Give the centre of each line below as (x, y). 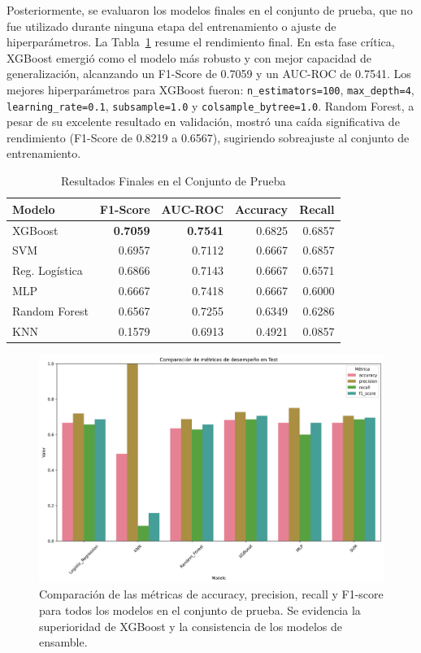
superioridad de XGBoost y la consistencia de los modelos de (191, 626)
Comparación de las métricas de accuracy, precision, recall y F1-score (211, 594)
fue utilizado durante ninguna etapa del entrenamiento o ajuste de (171, 26)
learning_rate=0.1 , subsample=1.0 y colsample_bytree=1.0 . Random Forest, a (210, 105)
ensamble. (63, 642)
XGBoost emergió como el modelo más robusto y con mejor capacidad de (189, 57)
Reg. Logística (48, 270)
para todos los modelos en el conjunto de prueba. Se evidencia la (200, 610)
